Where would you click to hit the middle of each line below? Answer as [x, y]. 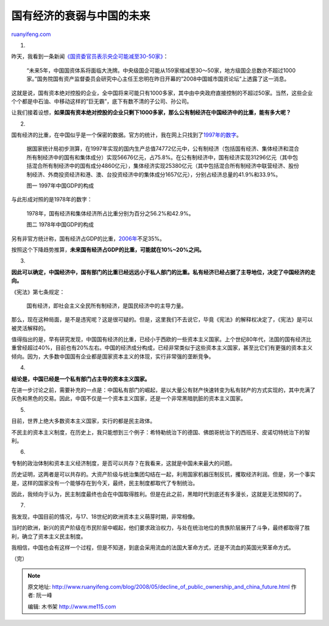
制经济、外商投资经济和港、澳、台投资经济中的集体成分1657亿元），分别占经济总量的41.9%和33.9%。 [154, 174]
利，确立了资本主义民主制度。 [49, 536]
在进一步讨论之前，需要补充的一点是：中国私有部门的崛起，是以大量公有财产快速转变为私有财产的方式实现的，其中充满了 [163, 390]
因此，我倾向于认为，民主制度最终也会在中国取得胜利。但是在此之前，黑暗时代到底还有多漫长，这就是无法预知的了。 [158, 494]
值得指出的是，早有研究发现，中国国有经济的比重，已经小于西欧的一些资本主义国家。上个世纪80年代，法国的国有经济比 [161, 339]
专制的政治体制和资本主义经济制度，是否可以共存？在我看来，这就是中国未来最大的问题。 [123, 463]
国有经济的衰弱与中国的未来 [81, 16]
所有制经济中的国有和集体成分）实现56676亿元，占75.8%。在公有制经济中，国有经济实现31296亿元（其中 [160, 157]
